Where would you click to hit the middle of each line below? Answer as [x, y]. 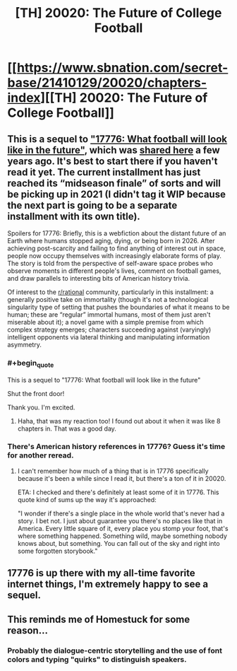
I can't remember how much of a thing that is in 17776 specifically [113, 471]
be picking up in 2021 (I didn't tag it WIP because [116, 194]
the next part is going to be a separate [92, 205]
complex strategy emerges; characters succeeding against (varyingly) [109, 329]
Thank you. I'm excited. [41, 407]
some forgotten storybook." [57, 551]
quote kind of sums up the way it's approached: [87, 499]
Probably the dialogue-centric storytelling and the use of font [115, 650]
